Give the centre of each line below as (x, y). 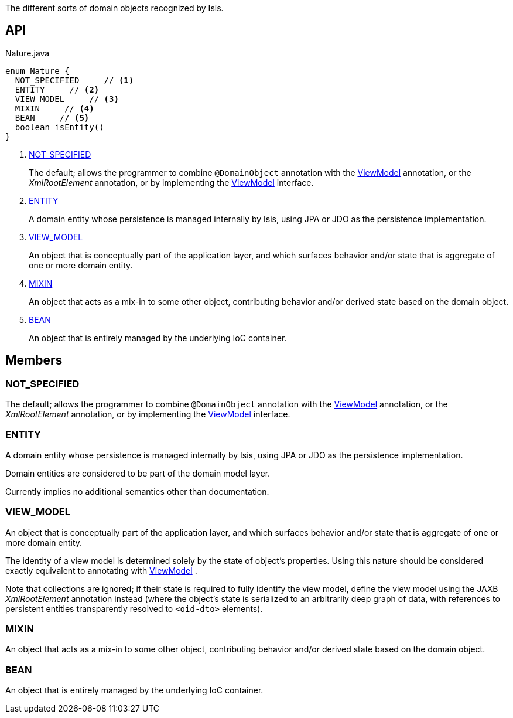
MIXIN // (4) (54, 108)
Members (34, 360)
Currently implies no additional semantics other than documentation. (137, 491)
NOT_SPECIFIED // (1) (74, 80)
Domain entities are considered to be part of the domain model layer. (138, 473)
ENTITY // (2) (57, 89)
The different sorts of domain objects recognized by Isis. (114, 8)
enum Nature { (37, 71)
